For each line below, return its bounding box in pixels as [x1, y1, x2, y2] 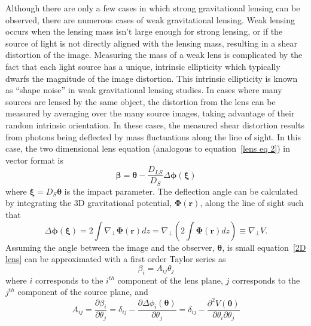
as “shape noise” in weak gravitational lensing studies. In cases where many [5, 84, 282, 96]
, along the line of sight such [200, 196, 304, 209]
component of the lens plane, [117, 273, 223, 286]
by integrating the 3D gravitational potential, [5, 196, 172, 209]
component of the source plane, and [17, 285, 148, 298]
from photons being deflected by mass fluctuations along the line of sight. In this [5, 130, 301, 143]
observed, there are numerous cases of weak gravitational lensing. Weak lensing [5, 13, 295, 26]
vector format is [5, 153, 63, 166]
